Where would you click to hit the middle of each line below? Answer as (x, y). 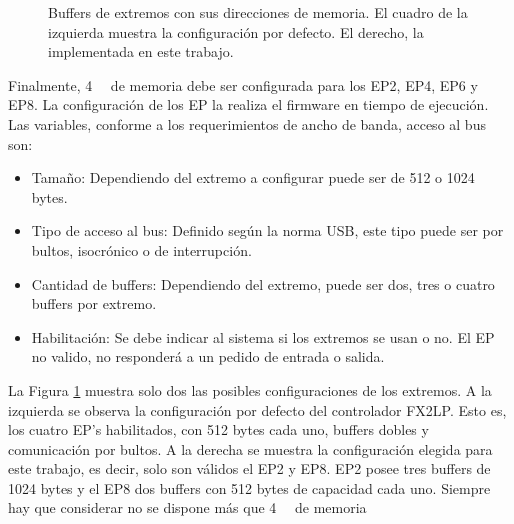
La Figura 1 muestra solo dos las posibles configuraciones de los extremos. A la (250, 389)
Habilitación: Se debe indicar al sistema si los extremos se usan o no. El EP (263, 336)
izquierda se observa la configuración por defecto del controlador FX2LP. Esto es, (257, 409)
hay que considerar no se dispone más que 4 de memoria (187, 507)
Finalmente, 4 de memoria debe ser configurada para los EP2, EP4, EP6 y (243, 84)
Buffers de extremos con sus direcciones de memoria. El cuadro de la (258, 12)
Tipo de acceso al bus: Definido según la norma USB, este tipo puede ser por (267, 230)
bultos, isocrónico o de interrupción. (141, 249)
